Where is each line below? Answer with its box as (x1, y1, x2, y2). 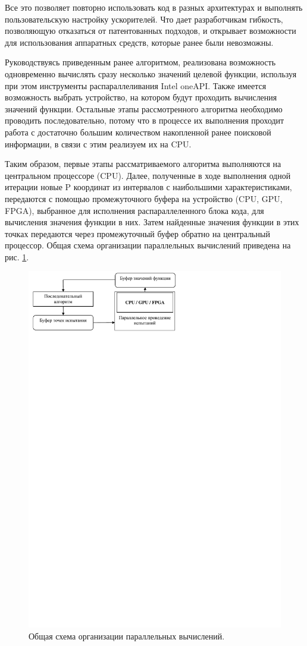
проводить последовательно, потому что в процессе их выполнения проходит (5, 114, 284, 127)
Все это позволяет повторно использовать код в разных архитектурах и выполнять (5, 1, 303, 13)
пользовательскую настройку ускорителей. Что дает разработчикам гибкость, (5, 12, 283, 25)
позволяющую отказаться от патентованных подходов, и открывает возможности (5, 24, 296, 37)
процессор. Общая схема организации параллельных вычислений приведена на (5, 239, 291, 251)
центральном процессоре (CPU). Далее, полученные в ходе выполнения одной (5, 169, 291, 181)
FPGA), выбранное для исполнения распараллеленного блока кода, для (5, 204, 264, 216)
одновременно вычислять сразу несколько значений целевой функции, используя (5, 67, 297, 80)
